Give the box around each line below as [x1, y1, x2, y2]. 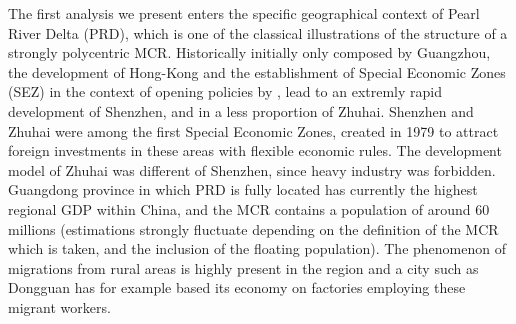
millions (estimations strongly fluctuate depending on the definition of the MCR [8, 218, 499, 239]
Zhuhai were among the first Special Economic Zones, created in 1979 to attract [8, 120, 499, 141]
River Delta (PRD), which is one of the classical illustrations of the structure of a [8, 22, 508, 43]
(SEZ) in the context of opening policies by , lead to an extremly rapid [8, 81, 442, 102]
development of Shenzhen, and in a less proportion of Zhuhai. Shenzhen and [8, 100, 474, 121]
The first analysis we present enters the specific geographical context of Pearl [8, 3, 480, 23]
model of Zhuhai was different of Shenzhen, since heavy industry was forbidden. [8, 159, 496, 180]
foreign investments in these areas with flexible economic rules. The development [8, 140, 502, 161]
